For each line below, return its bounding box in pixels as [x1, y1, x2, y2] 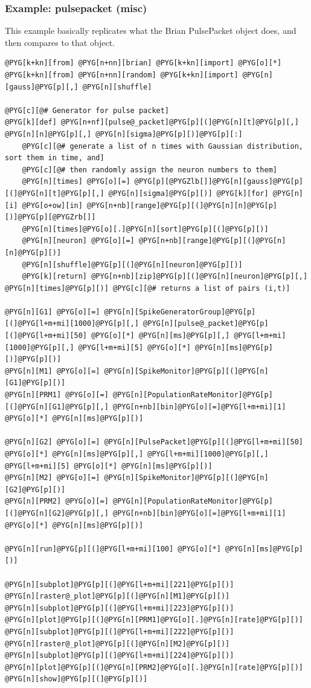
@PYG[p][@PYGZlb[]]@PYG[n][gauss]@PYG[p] [134, 177, 303, 186]
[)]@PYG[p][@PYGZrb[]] [5, 213, 96, 222]
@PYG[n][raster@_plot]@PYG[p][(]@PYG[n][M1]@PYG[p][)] [5, 592, 230, 601]
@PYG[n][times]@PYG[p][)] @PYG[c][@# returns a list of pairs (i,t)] [5, 284, 290, 293]
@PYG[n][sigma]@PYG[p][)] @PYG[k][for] [108, 189, 269, 198]
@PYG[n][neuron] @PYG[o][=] [22, 236, 135, 245]
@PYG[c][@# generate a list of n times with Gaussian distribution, [22, 141, 303, 151]
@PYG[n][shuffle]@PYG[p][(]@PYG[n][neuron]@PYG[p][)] [22, 260, 243, 269]
